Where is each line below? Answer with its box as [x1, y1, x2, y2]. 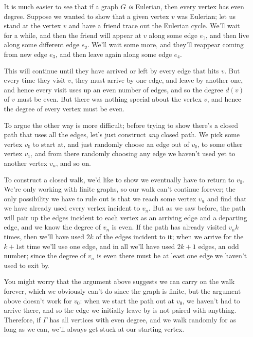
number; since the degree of [4, 250, 86, 261]
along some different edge [4, 39, 79, 50]
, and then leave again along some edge [55, 49, 172, 59]
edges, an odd [198, 241, 239, 251]
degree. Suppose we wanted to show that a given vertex [4, 11, 169, 21]
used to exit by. [4, 260, 50, 270]
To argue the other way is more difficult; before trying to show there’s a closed [4, 120, 238, 130]
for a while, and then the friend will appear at [4, 30, 142, 40]
